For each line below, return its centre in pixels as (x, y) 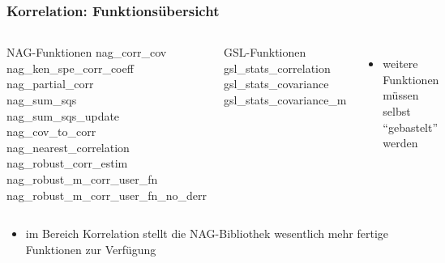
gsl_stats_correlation (277, 68)
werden (400, 143)
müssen (401, 95)
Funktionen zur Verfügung (91, 249)
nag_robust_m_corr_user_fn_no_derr (107, 195)
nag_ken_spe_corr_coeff (70, 68)
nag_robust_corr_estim (67, 163)
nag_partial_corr (50, 84)
